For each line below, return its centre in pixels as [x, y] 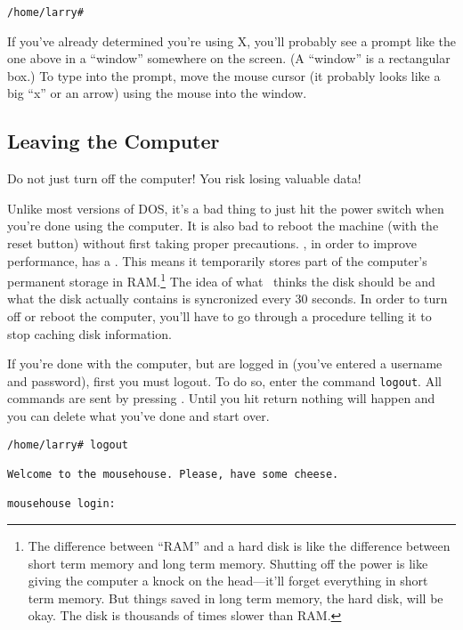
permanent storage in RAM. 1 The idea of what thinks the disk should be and [221, 280]
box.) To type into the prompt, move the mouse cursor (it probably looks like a [224, 75]
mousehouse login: [61, 504]
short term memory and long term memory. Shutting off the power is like [228, 563]
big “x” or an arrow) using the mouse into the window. [157, 93]
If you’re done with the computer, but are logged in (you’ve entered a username [225, 363]
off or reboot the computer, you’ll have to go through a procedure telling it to [219, 316]
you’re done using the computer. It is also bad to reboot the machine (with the [223, 226]
